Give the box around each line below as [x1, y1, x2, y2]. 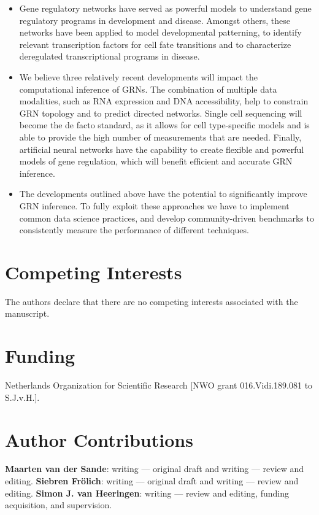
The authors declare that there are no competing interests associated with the [5, 295, 298, 308]
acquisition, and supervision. [5, 498, 112, 511]
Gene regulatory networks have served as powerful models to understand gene [19, 2, 312, 14]
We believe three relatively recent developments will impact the [19, 70, 258, 83]
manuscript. [5, 307, 50, 320]
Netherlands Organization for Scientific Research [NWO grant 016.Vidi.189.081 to [5, 379, 313, 392]
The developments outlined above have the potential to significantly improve [19, 187, 307, 200]
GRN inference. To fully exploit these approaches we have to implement [19, 199, 290, 212]
